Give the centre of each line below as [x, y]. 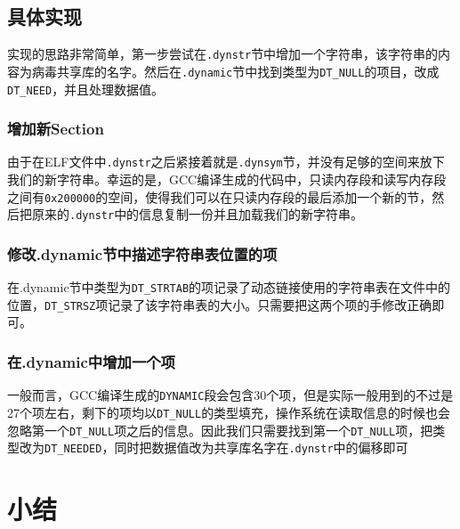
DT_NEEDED [73, 449]
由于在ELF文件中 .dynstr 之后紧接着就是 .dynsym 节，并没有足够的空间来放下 [226, 162]
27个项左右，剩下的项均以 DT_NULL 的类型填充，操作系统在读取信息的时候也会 [229, 412]
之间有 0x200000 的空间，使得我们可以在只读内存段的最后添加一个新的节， [220, 196]
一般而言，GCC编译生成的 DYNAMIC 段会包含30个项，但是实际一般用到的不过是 [230, 395]
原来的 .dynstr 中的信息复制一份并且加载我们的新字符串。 [198, 214]
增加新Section [56, 129]
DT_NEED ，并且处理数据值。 [86, 89]
